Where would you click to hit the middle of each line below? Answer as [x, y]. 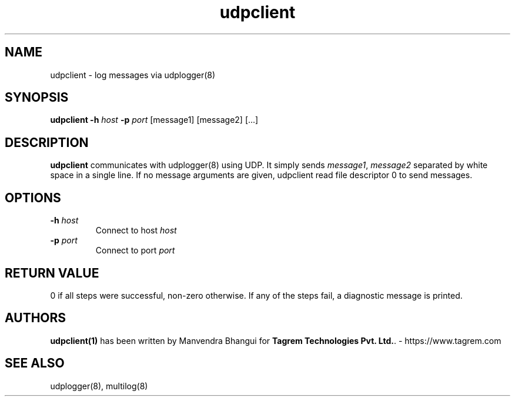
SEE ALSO [35, 363]
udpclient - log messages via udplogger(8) [133, 75]
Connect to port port [135, 250]
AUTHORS [36, 318]
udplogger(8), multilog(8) [99, 386]
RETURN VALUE [52, 273]
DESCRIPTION [47, 142]
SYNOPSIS [37, 98]
